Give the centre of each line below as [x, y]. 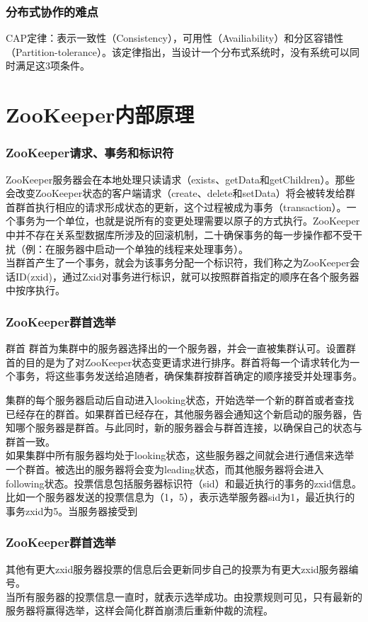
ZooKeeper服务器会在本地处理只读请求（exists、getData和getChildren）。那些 [180, 179]
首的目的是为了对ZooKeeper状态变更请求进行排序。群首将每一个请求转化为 [178, 362]
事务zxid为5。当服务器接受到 [72, 510]
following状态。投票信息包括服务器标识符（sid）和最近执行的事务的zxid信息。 [184, 483]
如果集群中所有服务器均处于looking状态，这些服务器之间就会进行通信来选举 [180, 455]
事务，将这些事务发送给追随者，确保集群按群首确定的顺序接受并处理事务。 [189, 376]
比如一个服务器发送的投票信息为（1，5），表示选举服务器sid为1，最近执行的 [180, 497]
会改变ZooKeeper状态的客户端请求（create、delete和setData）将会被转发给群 [180, 193]
